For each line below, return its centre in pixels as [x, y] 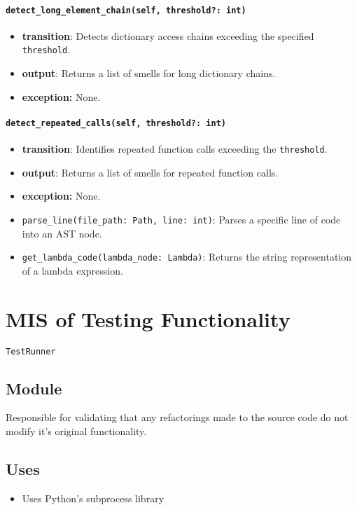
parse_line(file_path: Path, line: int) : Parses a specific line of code [181, 219]
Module [34, 388]
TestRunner [31, 351]
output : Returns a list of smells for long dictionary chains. [149, 73]
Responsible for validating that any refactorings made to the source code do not [177, 417]
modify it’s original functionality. [76, 431]
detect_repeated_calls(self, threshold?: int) [116, 123]
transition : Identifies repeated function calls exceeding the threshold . [175, 149]
